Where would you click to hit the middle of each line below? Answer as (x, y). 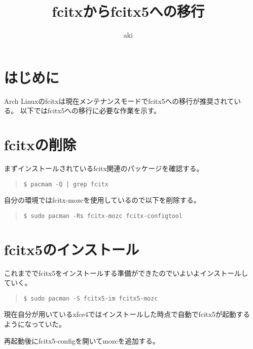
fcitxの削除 (40, 145)
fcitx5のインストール (72, 249)
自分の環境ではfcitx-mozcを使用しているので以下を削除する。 (102, 200)
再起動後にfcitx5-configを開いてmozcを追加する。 (82, 340)
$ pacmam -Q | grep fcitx (66, 184)
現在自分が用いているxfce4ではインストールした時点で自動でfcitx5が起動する (127, 314)
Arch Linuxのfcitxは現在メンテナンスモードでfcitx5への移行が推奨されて (119, 101)
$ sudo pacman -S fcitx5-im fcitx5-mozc (90, 298)
